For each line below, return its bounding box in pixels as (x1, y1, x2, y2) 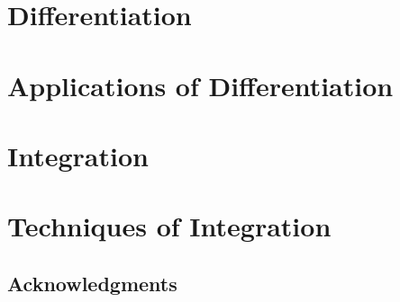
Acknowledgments (7, 269, 177, 297)
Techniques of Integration (7, 208, 332, 244)
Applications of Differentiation (7, 67, 394, 103)
